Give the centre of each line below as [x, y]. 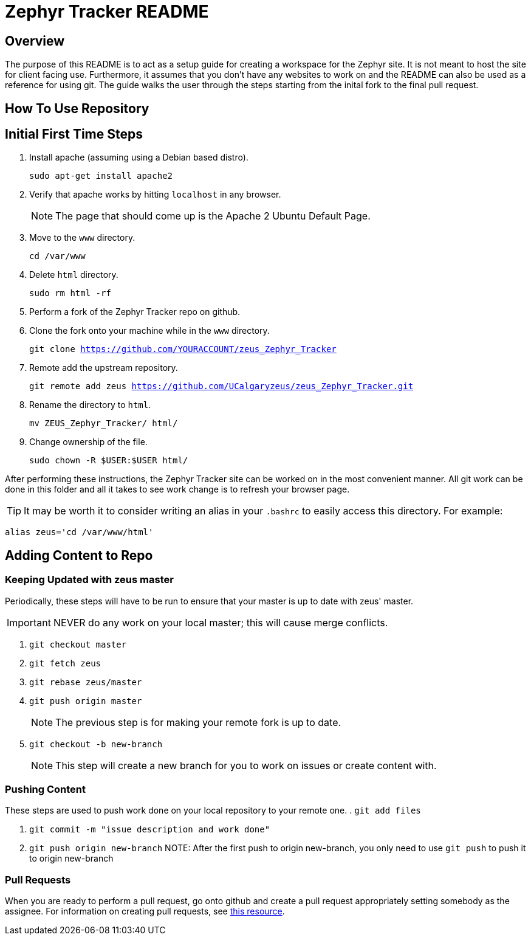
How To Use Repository [77, 108]
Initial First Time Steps [74, 134]
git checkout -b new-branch [96, 744]
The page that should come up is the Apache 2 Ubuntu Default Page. [213, 216]
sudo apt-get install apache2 [101, 176]
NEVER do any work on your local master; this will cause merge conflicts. [221, 622]
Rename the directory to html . [90, 405]
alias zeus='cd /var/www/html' [79, 532]
